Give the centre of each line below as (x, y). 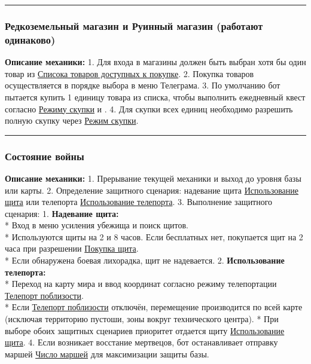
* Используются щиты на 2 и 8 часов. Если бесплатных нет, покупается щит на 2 (154, 236)
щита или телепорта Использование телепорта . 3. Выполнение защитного (139, 202)
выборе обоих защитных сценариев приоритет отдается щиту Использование (145, 330)
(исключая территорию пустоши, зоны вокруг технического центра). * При (142, 319)
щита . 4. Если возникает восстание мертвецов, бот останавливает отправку (141, 342)
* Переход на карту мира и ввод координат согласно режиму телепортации (141, 284)
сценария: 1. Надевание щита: (62, 213)
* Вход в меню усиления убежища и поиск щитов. (97, 225)
